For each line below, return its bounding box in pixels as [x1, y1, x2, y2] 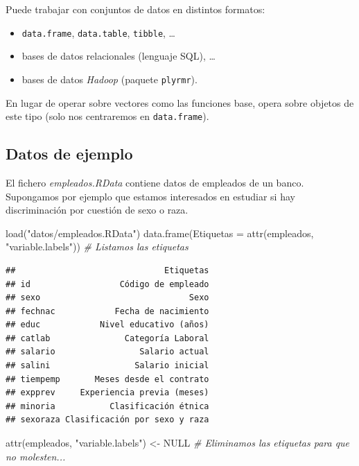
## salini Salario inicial [6, 361, 209, 371]
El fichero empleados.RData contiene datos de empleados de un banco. [6, 175, 304, 189]
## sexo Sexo [6, 293, 209, 303]
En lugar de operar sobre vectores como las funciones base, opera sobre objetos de [6, 95, 354, 110]
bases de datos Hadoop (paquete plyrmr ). [21, 71, 198, 86]
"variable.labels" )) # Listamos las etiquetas [6, 239, 189, 254]
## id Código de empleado [6, 279, 209, 289]
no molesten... [6, 449, 66, 463]
